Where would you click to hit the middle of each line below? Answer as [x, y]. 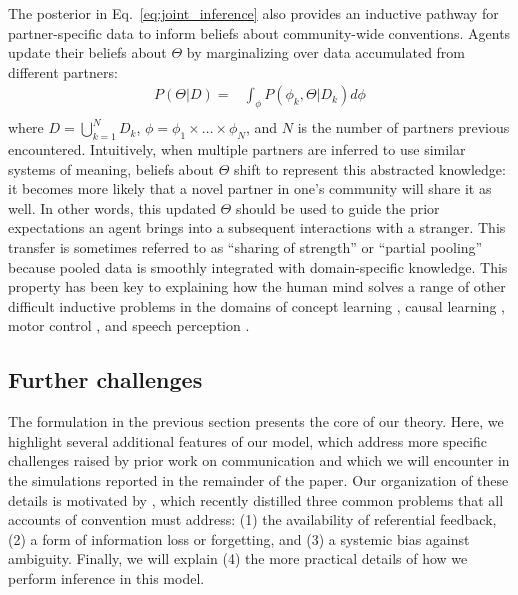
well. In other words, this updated [112, 207]
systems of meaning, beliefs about [111, 168]
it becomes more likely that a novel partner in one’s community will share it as [250, 188]
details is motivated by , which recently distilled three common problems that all [256, 499]
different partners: [63, 71]
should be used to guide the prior [337, 207]
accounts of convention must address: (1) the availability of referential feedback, [252, 519]
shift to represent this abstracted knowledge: [370, 168]
